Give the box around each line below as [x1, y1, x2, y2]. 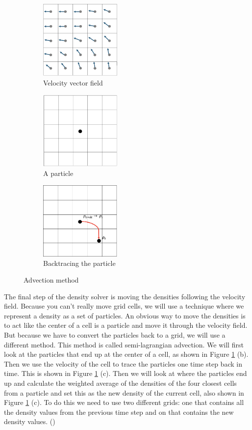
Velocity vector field [43, 78, 103, 88]
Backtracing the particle [43, 258, 116, 268]
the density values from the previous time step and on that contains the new [4, 406, 234, 417]
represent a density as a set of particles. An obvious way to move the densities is [4, 310, 246, 320]
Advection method [24, 275, 79, 285]
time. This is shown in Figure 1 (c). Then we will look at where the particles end [4, 368, 247, 378]
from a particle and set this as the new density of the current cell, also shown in [4, 387, 244, 398]
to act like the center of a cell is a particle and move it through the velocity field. [4, 320, 248, 330]
